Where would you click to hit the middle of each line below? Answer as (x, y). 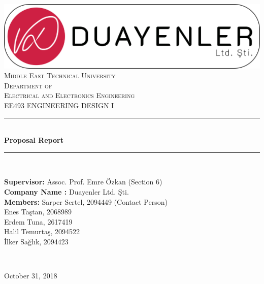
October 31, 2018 (31, 276)
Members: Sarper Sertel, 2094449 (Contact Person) (86, 201)
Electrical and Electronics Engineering (70, 95)
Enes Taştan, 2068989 (38, 212)
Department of (28, 85)
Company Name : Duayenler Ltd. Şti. (67, 191)
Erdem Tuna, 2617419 (38, 221)
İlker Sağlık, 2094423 (36, 241)
